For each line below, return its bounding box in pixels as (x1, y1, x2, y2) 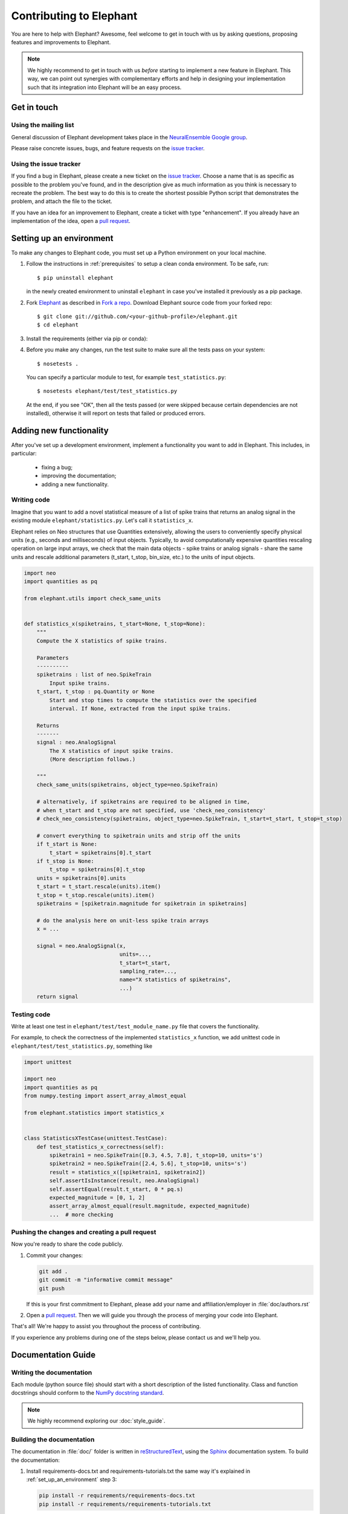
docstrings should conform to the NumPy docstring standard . (11, 1389, 164, 1397)
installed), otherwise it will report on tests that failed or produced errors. (26, 409, 205, 417)
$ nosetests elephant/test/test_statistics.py (37, 388, 178, 395)
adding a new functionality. (41, 480, 109, 488)
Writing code (11, 495, 51, 504)
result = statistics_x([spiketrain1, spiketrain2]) (49, 1169, 206, 1175)
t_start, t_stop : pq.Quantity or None (36, 688, 155, 695)
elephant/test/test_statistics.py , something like (11, 1042, 153, 1050)
